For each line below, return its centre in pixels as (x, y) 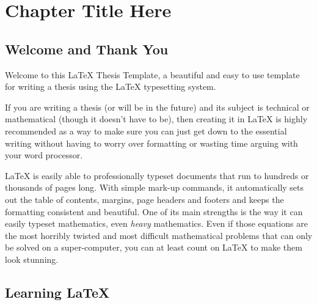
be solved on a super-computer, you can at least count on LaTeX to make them (154, 247)
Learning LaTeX (57, 292)
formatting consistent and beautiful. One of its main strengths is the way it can (154, 211)
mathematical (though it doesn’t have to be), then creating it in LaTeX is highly (156, 119)
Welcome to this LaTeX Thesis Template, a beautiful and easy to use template (152, 74)
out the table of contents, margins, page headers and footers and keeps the (144, 199)
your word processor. (44, 155)
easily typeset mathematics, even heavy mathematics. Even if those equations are (156, 223)
